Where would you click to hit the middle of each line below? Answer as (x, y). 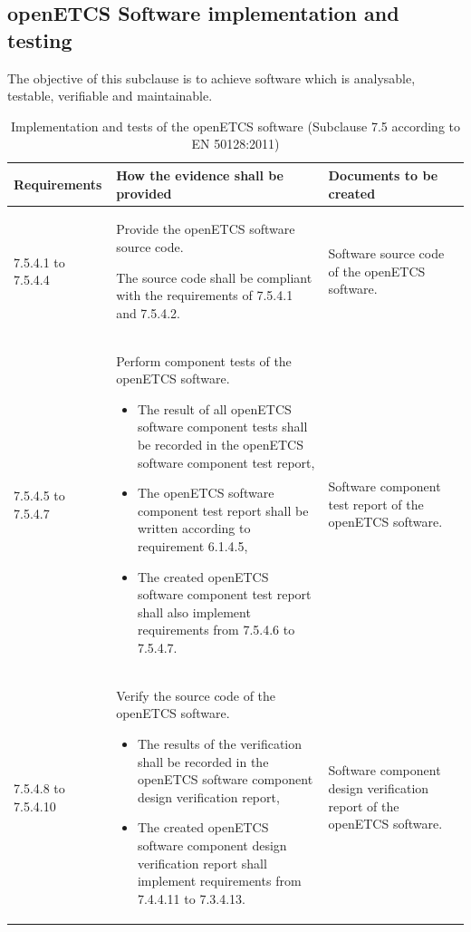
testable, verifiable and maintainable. (110, 96)
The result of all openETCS (214, 408)
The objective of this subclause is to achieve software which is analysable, (211, 78)
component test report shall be (223, 510)
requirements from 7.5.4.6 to (216, 630)
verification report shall (202, 863)
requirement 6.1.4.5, (192, 545)
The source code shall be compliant (214, 277)
